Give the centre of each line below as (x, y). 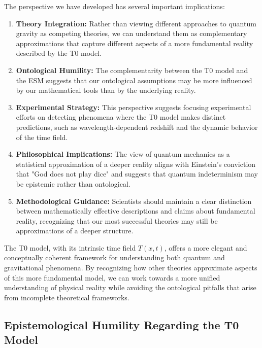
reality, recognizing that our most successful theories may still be (117, 220)
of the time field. (42, 137)
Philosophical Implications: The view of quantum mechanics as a (123, 154)
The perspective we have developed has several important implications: (114, 6)
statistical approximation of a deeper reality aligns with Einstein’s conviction (136, 164)
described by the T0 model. (59, 53)
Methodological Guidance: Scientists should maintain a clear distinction (134, 201)
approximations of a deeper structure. (75, 231)
